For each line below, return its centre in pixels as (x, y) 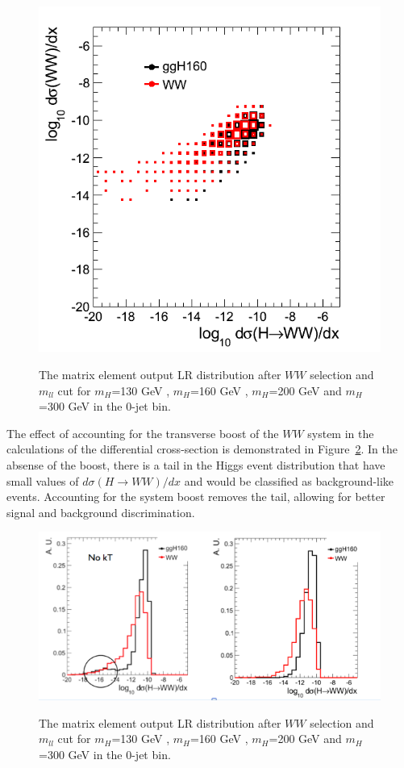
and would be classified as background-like (289, 480)
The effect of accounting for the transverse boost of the (143, 433)
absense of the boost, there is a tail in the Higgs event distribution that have (196, 465)
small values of (43, 480)
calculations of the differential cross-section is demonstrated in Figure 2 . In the (202, 449)
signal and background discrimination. (101, 512)
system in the (341, 433)
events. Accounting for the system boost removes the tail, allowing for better (196, 497)
